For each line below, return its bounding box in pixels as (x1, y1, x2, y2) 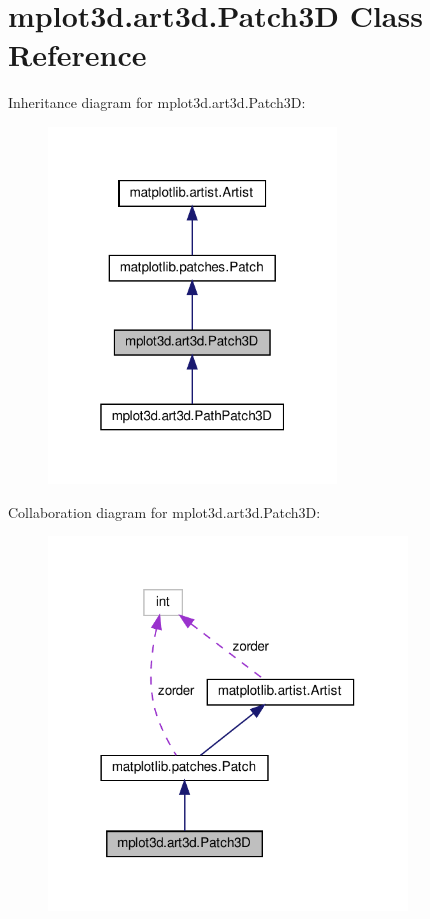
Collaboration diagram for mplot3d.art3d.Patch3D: (8, 501, 321, 522)
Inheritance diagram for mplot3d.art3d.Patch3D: (8, 92, 306, 113)
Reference (8, 34, 147, 75)
